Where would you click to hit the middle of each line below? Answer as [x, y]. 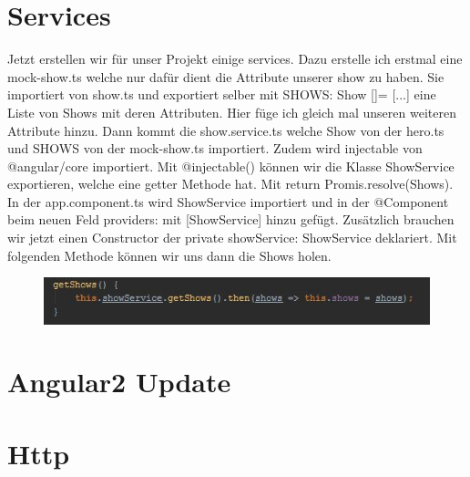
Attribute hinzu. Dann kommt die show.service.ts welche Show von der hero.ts [226, 130]
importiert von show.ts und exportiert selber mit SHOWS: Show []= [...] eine [222, 94]
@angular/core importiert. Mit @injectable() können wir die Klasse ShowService [231, 166]
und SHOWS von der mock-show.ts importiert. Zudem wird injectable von [215, 148]
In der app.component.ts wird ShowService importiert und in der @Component [228, 201]
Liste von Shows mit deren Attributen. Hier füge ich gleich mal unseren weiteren [232, 112]
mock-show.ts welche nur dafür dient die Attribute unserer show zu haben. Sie [226, 76]
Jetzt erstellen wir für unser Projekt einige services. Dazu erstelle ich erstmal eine [235, 59]
